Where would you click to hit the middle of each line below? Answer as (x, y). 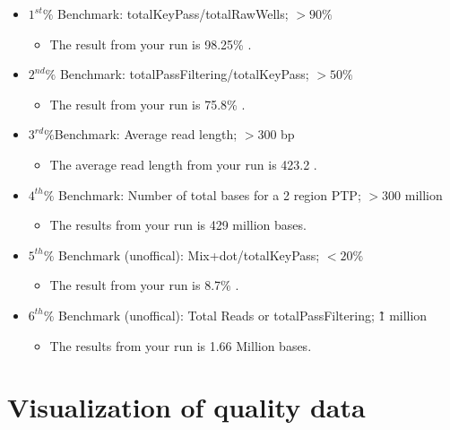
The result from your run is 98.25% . (151, 44)
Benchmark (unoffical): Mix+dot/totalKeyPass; (189, 254)
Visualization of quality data (186, 407)
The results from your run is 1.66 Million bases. (181, 345)
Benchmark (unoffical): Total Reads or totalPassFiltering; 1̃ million (243, 315)
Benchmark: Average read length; (146, 134)
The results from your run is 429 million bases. (178, 225)
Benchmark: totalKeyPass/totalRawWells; (173, 13)
